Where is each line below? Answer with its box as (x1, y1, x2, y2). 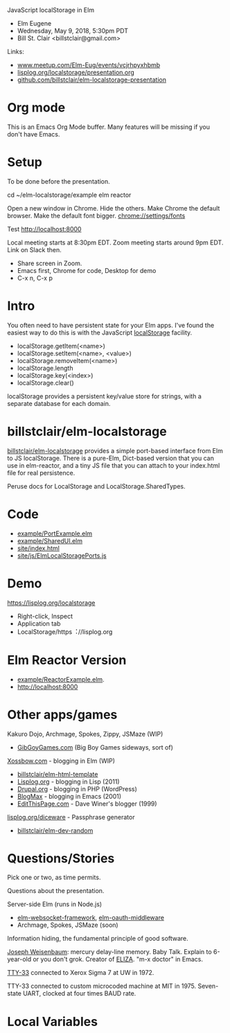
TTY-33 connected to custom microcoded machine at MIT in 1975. (7, 982, 197, 990)
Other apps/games (7, 707, 118, 723)
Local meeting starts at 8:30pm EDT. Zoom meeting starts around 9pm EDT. (7, 238, 224, 247)
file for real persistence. (7, 468, 76, 477)
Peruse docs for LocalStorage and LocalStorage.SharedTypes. (7, 482, 186, 491)
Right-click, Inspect (17, 612, 73, 620)
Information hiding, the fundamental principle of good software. (7, 935, 188, 943)
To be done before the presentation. (7, 177, 111, 186)
